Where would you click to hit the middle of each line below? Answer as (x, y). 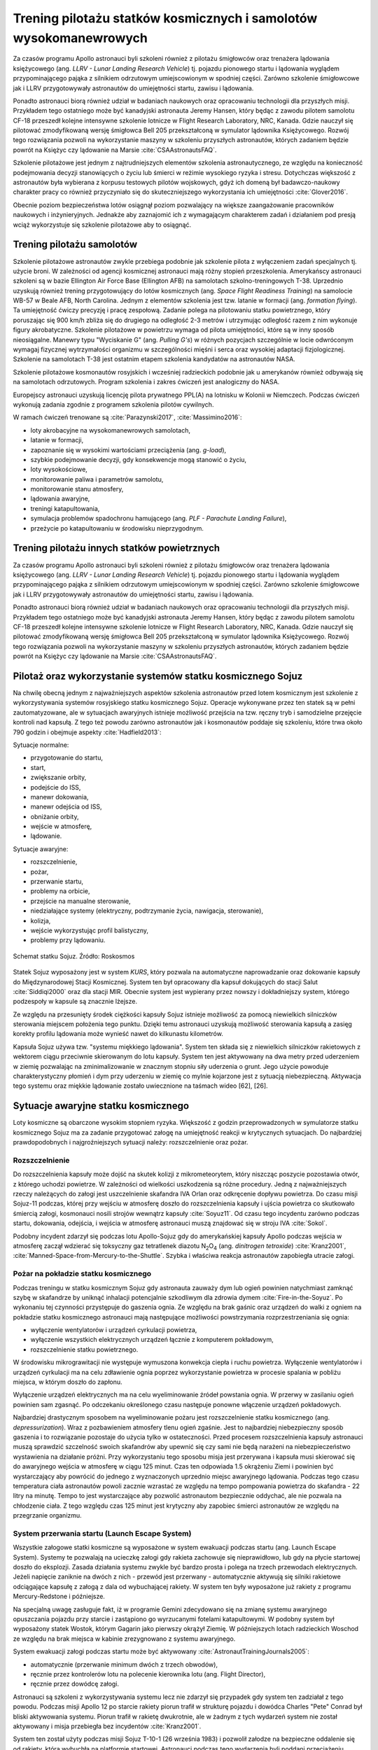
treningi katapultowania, (65, 508)
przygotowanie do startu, (66, 758)
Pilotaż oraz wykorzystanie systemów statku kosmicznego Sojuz (158, 676)
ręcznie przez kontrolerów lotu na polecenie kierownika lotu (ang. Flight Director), (148, 1674)
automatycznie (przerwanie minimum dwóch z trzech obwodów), (124, 1664)
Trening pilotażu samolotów (75, 245)
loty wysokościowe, (59, 470)
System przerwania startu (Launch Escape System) (102, 1533)
